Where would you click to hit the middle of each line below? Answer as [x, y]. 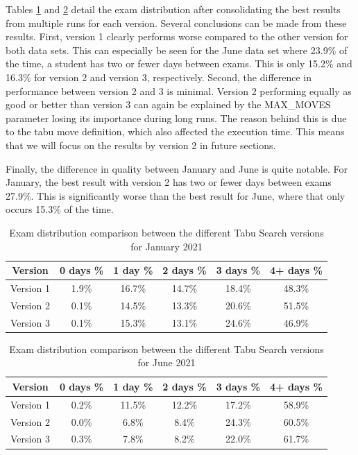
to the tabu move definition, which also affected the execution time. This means [175, 131]
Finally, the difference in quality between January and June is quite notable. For [177, 168]
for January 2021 [167, 246]
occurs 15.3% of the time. [60, 209]
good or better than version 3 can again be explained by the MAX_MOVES [168, 104]
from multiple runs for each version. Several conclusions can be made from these [176, 23]
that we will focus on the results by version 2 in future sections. [141, 145]
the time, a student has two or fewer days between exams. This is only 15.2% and [179, 63]
